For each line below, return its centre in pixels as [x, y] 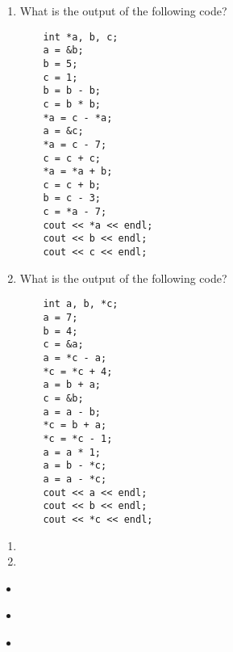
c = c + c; [72, 158]
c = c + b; [72, 185]
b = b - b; [72, 91]
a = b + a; [72, 385]
